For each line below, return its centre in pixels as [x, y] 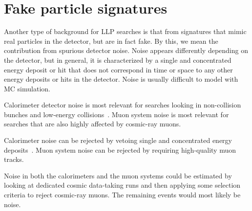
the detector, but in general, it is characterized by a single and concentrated [118, 60]
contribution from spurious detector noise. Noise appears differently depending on [126, 50]
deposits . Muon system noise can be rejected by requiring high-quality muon [120, 149]
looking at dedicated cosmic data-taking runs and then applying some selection [122, 185]
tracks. [14, 159]
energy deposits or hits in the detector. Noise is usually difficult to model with [121, 79]
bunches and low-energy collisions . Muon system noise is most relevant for [116, 114]
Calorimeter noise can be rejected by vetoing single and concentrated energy [118, 140]
